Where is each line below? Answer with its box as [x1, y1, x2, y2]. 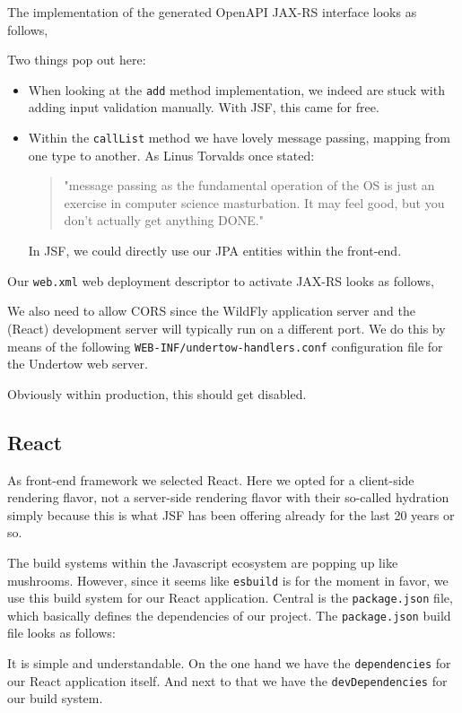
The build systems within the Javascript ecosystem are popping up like [7, 552, 398, 571]
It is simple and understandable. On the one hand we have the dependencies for [7, 654, 451, 673]
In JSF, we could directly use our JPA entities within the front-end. [28, 241, 402, 260]
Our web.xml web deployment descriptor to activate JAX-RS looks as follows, [7, 271, 434, 290]
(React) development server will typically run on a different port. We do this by [7, 318, 446, 337]
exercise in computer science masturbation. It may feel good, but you [64, 193, 445, 212]
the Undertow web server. [7, 354, 148, 373]
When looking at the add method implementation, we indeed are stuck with [28, 80, 445, 99]
